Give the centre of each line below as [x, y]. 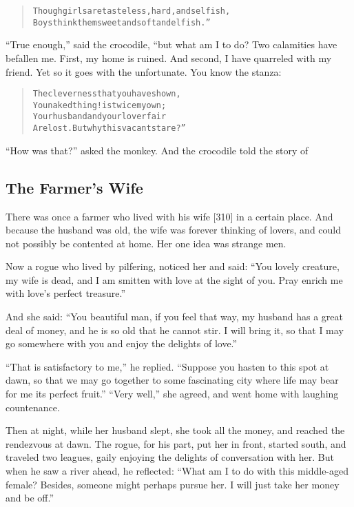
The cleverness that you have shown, [107, 94]
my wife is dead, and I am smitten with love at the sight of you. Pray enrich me [174, 279]
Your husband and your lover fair [100, 117]
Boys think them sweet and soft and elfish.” [122, 22]
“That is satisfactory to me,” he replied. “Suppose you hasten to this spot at [167, 366]
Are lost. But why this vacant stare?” [109, 128]
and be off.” [30, 498]
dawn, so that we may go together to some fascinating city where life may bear [172, 380]
